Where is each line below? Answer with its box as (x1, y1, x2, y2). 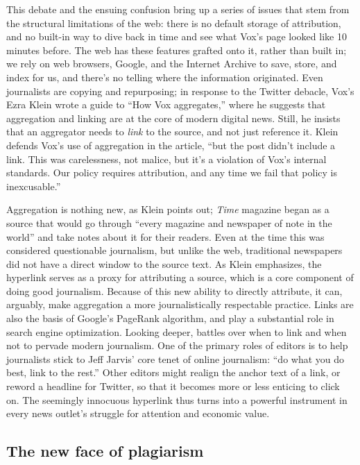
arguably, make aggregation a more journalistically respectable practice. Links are (6, 297, 354, 312)
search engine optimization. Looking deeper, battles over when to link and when (6, 324, 347, 339)
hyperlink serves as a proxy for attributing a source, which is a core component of (6, 270, 354, 285)
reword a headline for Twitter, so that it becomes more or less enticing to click (6, 379, 340, 394)
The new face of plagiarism (6, 440, 204, 462)
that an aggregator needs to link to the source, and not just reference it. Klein (6, 124, 338, 139)
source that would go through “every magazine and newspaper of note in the (6, 215, 332, 230)
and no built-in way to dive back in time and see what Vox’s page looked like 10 (6, 29, 347, 44)
